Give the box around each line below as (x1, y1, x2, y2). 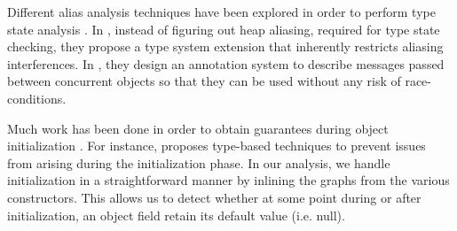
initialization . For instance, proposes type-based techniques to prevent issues (7, 136, 426, 155)
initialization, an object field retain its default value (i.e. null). (7, 205, 345, 224)
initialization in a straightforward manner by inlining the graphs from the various (7, 171, 450, 189)
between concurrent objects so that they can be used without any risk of (7, 72, 401, 90)
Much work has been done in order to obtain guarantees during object (7, 119, 389, 137)
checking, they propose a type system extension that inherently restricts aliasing (7, 37, 444, 56)
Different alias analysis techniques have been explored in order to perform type (7, 3, 436, 20)
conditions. (7, 89, 67, 107)
